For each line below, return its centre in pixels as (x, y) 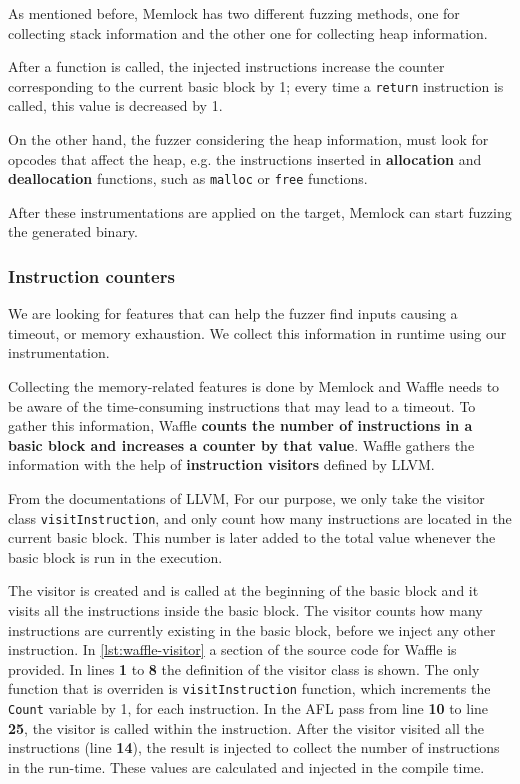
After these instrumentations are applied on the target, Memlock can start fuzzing (260, 211)
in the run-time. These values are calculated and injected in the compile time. (246, 766)
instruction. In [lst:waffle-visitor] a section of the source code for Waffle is (232, 649)
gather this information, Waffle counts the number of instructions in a (240, 425)
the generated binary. (73, 231)
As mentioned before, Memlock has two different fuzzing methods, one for (234, 13)
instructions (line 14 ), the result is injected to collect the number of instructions (254, 747)
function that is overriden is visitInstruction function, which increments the (249, 688)
